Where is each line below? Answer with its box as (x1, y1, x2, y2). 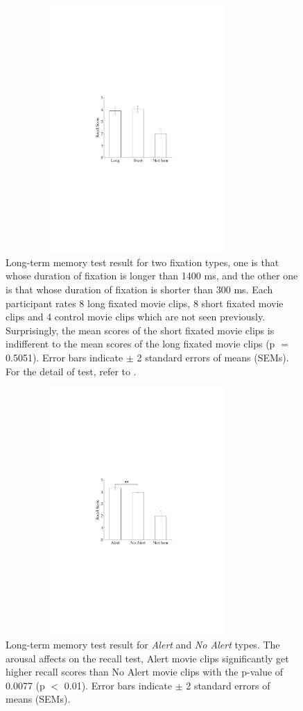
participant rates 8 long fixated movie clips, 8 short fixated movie (6, 295, 284, 310)
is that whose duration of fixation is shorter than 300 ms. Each (6, 282, 273, 297)
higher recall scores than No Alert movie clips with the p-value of (6, 664, 284, 679)
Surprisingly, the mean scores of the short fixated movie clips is (6, 322, 275, 337)
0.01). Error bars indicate (64, 678, 173, 692)
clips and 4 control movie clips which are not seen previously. (6, 309, 266, 324)
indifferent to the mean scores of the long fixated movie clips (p (6, 336, 275, 351)
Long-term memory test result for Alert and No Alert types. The (6, 637, 280, 652)
